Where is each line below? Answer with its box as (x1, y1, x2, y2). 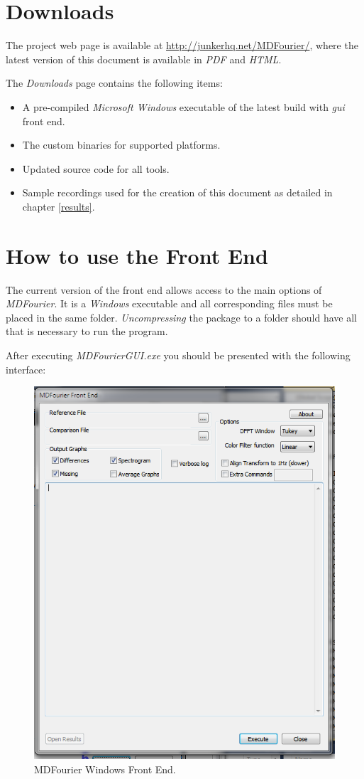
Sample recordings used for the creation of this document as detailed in (22, 185, 333, 200)
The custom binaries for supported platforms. (22, 137, 221, 152)
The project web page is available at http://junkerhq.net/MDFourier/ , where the (6, 38, 358, 53)
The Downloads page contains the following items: (6, 75, 223, 90)
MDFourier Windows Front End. (34, 761, 176, 776)
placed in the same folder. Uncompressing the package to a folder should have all (6, 309, 357, 324)
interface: (6, 361, 46, 376)
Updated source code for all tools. (22, 161, 170, 176)
